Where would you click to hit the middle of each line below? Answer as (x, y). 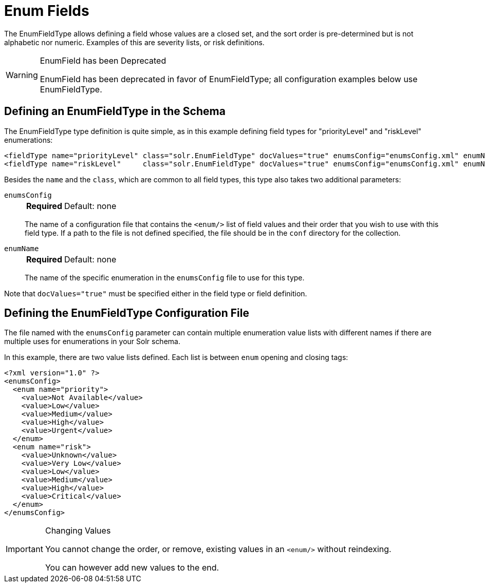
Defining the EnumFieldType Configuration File (127, 313)
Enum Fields (47, 11)
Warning (22, 75)
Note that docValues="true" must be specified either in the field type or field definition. (156, 293)
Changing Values (78, 531)
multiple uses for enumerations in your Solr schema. (92, 342)
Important (24, 549)
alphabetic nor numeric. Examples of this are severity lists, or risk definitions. (134, 42)
